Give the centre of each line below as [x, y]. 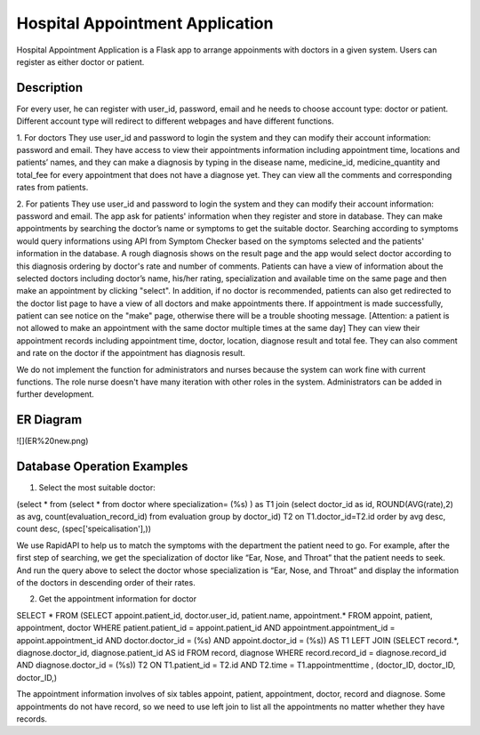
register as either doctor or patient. [80, 61]
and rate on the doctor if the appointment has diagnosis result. [131, 353]
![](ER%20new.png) [52, 441]
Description [50, 88]
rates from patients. [52, 188]
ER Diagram [49, 420]
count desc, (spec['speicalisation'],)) [84, 529]
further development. [56, 394]
